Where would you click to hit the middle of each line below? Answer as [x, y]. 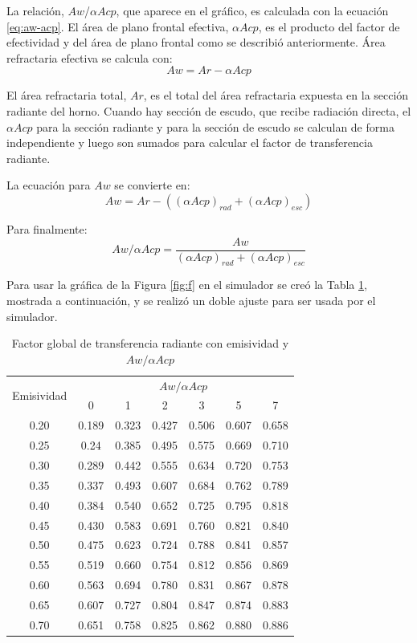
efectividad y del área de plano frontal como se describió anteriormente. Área [196, 42]
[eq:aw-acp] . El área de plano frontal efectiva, [118, 26]
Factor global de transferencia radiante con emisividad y [150, 343]
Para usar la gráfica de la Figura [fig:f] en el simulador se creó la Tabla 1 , [187, 285]
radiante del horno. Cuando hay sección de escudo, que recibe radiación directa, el [209, 110]
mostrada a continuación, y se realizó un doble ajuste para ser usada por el [191, 300]
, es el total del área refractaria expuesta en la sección [276, 95]
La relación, [35, 10]
